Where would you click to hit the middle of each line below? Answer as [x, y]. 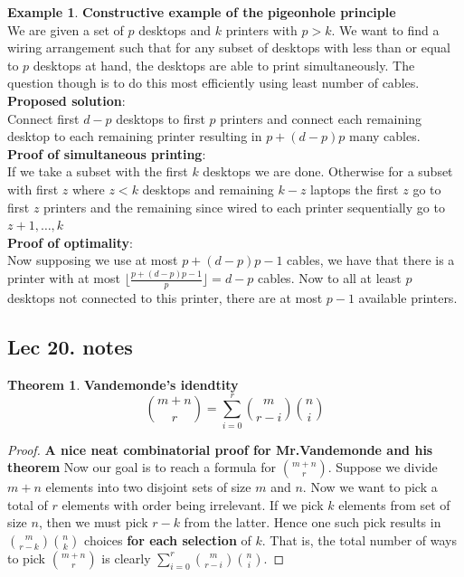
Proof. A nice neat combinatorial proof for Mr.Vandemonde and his [220, 449]
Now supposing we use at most [93, 260]
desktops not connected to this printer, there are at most [165, 298]
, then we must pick [93, 522]
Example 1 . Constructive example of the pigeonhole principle [202, 12]
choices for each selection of [168, 539]
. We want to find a [385, 29]
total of [28, 504]
